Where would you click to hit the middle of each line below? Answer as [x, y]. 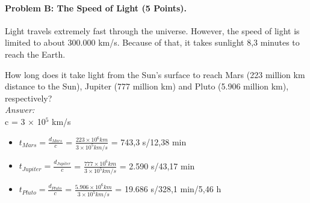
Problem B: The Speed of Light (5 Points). [96, 8]
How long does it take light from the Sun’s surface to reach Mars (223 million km [155, 74]
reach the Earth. [35, 54]
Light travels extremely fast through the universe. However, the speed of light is [152, 30]
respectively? [29, 98]
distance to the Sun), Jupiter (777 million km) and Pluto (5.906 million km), [147, 86]
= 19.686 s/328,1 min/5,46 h [168, 189]
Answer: [20, 110]
